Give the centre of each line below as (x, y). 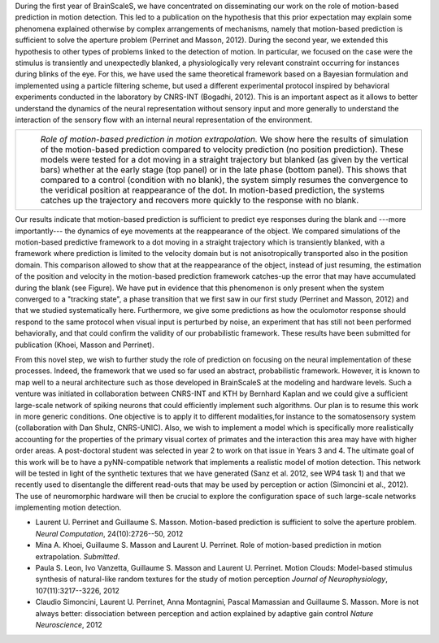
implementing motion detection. (68, 507)
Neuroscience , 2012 (69, 624)
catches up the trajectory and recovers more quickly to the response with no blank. (200, 201)
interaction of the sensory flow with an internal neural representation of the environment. (164, 119)
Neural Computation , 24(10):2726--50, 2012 (109, 533)
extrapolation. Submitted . (78, 556)
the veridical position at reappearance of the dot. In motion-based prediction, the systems (213, 190)
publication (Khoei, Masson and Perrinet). (85, 345)
